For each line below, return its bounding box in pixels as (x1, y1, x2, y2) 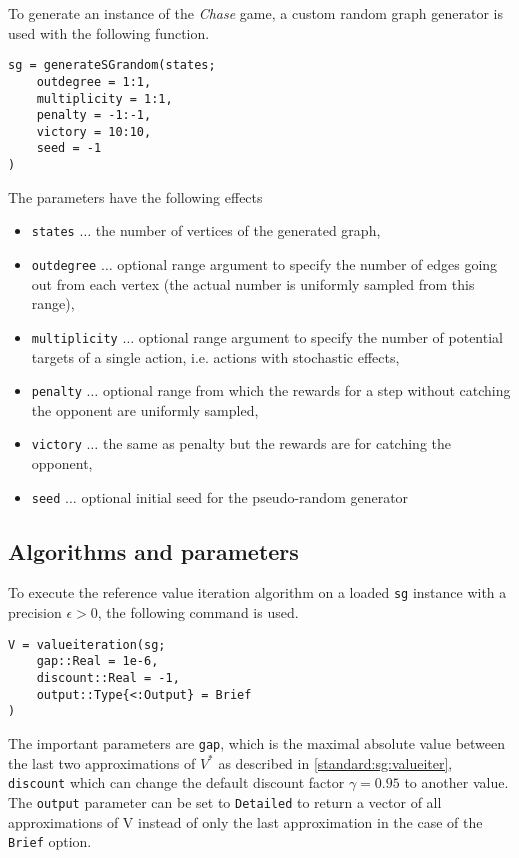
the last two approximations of (8, 752, 196, 773)
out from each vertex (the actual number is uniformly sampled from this (31, 273, 475, 294)
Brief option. (8, 831, 92, 852)
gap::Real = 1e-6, (36, 654, 159, 669)
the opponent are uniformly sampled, (31, 399, 259, 420)
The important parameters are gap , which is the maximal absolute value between (8, 733, 506, 754)
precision (8, 602, 62, 623)
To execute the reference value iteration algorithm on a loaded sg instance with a (8, 582, 507, 603)
